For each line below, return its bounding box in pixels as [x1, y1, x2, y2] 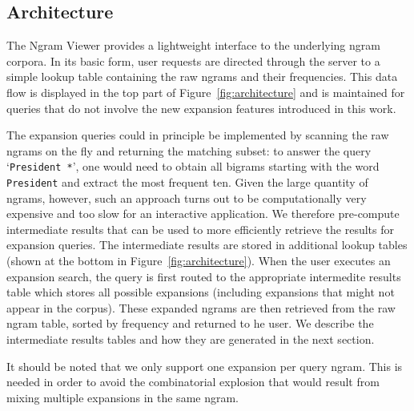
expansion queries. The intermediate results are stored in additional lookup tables [6, 236, 408, 253]
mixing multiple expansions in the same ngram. [6, 389, 239, 405]
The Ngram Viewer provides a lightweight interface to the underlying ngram [6, 37, 380, 54]
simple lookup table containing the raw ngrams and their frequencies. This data [6, 68, 398, 85]
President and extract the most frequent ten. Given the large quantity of [6, 174, 368, 191]
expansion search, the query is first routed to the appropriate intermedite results [6, 268, 401, 284]
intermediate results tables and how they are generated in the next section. [6, 331, 375, 348]
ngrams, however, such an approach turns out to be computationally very [6, 189, 367, 206]
